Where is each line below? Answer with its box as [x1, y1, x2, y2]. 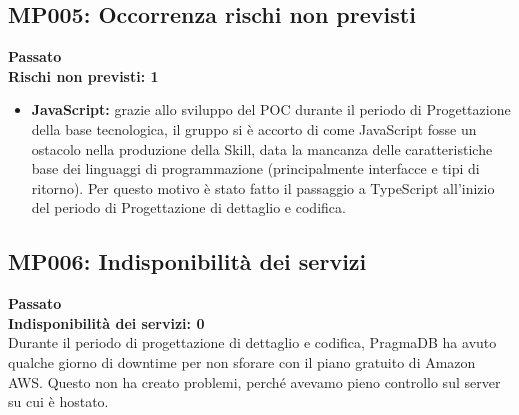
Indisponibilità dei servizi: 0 [8, 312, 205, 333]
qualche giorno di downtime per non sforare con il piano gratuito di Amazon [8, 351, 476, 372]
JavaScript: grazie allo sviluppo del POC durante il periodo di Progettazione [31, 99, 511, 120]
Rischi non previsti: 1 [8, 65, 159, 86]
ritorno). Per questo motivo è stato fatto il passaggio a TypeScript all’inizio [31, 177, 495, 198]
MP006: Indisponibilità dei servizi [8, 246, 367, 277]
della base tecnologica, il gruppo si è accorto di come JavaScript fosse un [31, 118, 477, 139]
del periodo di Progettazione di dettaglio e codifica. [31, 197, 346, 218]
